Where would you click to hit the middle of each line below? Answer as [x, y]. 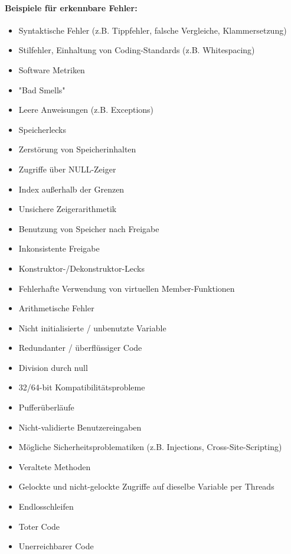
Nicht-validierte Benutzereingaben [80, 427]
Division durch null [53, 367]
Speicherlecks [42, 129]
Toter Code [39, 526]
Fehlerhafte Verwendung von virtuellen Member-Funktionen [127, 288]
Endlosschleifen [46, 506]
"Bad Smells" [42, 89]
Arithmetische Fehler [56, 308]
